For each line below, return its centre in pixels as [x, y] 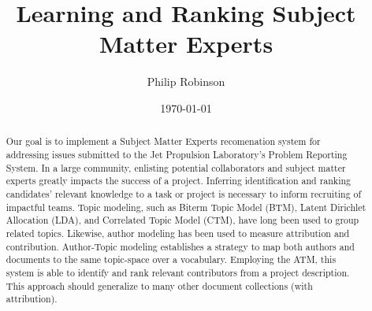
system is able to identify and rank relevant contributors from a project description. [178, 272]
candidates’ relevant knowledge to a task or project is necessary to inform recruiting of [184, 193]
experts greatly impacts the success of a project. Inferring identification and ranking [178, 181]
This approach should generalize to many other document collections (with [159, 285]
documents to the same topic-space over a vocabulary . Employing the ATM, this [171, 259]
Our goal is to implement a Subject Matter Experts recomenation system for [163, 141]
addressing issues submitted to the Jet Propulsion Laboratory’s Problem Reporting [177, 154]
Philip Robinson [186, 81]
